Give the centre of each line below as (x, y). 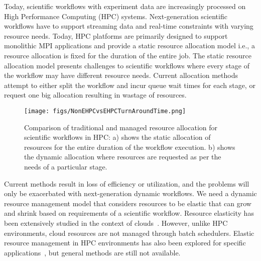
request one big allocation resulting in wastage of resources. (95, 95)
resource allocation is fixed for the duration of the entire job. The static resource (128, 55)
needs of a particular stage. (66, 166)
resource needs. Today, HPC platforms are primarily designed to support (116, 35)
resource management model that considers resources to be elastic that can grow (128, 203)
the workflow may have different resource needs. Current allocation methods (121, 75)
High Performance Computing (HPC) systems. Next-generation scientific (116, 16)
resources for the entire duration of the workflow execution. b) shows (130, 147)
